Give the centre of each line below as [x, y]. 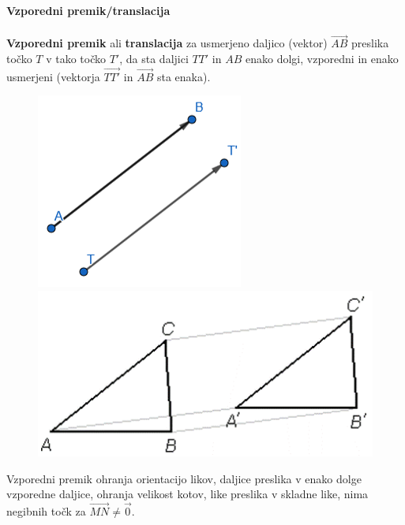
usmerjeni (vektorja [53, 76]
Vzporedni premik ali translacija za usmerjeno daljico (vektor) [167, 43]
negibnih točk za [46, 511]
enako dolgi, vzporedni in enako [322, 58]
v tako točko [76, 58]
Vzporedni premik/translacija [88, 10]
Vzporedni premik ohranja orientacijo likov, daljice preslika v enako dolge [184, 478]
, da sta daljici [154, 58]
